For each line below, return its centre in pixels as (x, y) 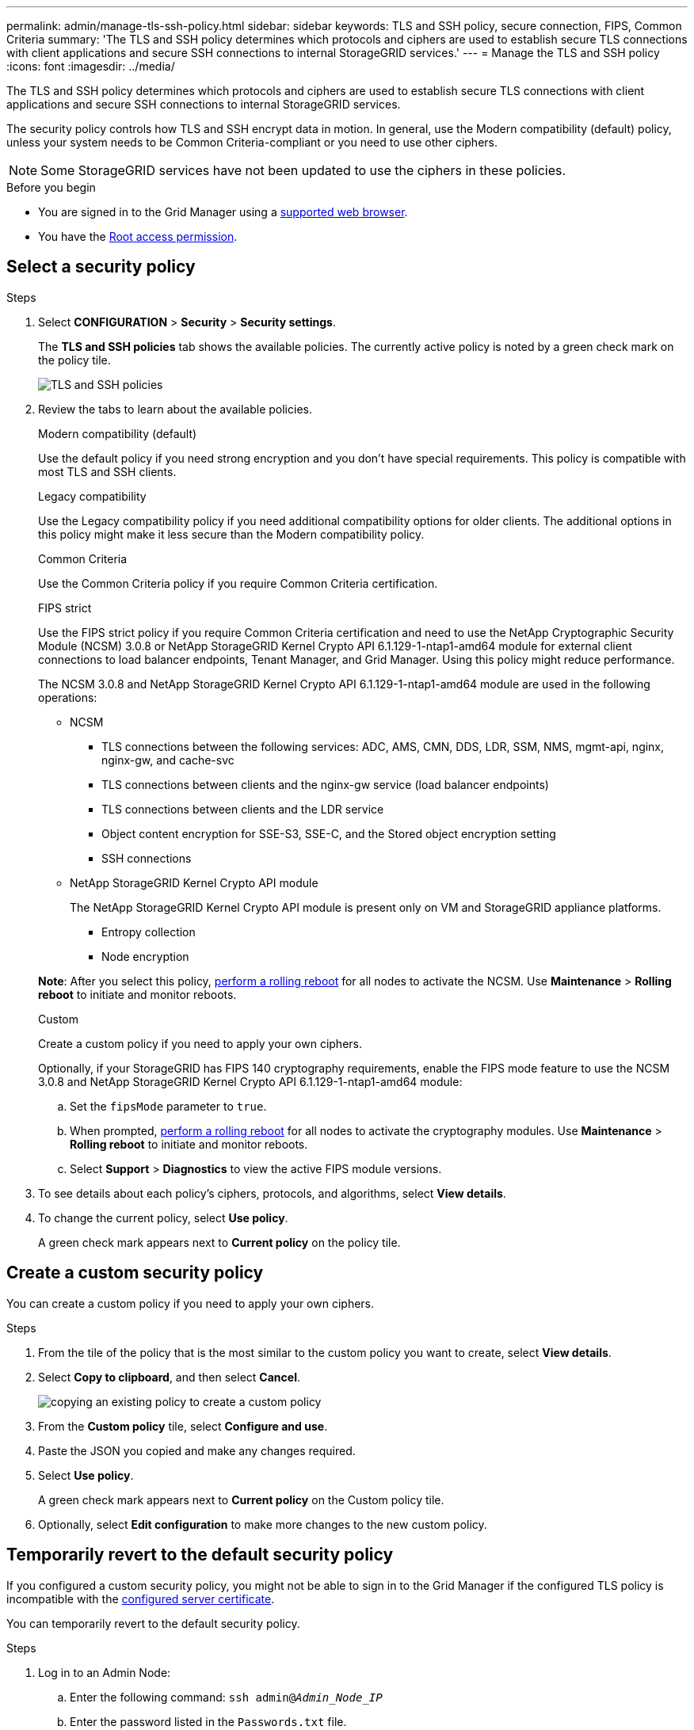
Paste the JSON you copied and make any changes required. (197, 1450)
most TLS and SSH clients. (107, 471)
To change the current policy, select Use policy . (163, 1217)
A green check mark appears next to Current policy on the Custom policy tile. (241, 1499)
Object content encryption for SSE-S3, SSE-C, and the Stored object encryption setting (329, 833)
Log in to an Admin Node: (105, 1672)
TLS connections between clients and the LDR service (243, 809)
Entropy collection (149, 932)
